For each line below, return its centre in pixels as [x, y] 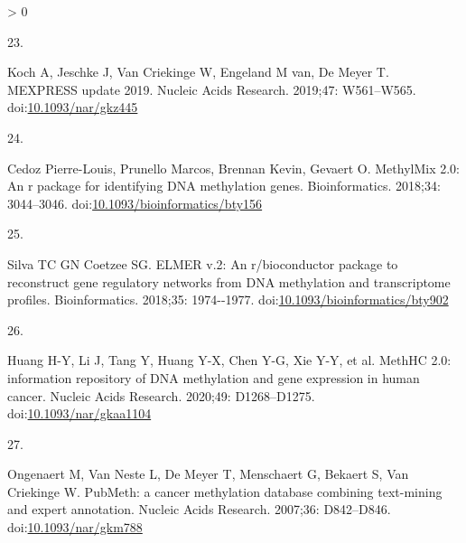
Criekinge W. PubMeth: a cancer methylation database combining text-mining [225, 491]
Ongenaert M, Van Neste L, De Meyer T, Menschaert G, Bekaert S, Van [208, 474]
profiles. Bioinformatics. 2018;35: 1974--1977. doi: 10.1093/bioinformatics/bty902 [228, 300]
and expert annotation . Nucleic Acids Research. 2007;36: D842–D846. [199, 509]
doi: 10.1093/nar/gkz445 [73, 107]
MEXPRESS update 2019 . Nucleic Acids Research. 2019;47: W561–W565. [212, 89]
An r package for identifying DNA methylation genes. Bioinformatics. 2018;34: [224, 186]
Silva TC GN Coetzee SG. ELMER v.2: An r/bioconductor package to [203, 263]
